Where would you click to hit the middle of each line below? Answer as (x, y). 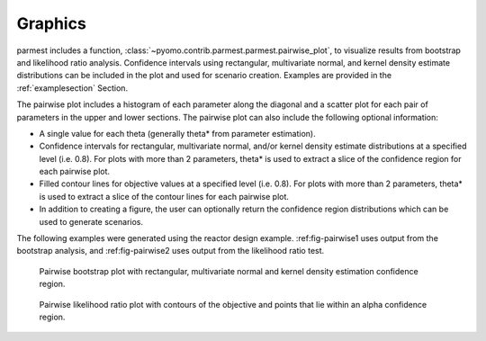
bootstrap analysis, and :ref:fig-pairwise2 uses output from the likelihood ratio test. (171, 251)
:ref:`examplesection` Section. (72, 88)
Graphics (52, 23)
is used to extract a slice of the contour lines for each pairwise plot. (164, 196)
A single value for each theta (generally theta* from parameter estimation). (177, 133)
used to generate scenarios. (91, 221)
